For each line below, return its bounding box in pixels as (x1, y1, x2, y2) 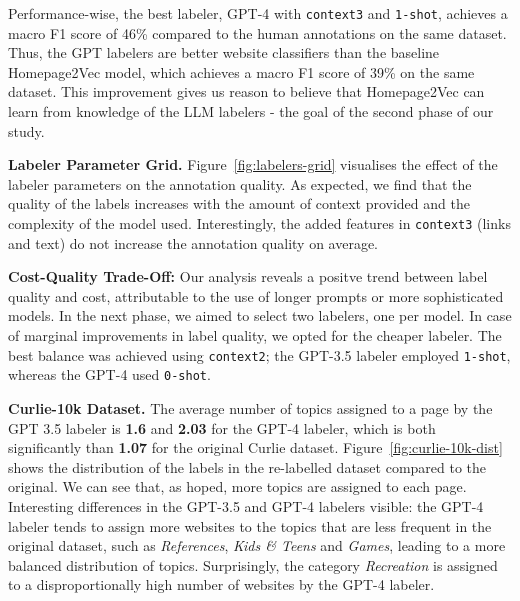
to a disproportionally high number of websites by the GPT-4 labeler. (8, 574, 435, 595)
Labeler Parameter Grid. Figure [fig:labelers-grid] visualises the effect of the (8, 154, 498, 175)
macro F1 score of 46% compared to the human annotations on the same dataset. (8, 22, 507, 43)
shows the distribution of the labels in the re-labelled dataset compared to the (8, 456, 487, 477)
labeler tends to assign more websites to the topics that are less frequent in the (8, 515, 492, 536)
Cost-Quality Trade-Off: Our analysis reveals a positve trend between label (8, 266, 488, 287)
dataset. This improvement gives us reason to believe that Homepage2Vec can (8, 81, 485, 102)
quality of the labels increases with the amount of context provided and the (8, 193, 470, 214)
